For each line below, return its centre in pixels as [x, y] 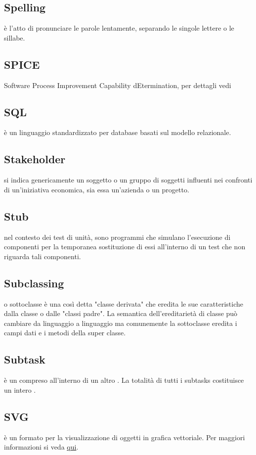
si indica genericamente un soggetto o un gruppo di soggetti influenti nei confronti [128, 180]
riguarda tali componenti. [43, 256]
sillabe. [15, 37]
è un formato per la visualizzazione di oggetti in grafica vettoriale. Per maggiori [125, 437]
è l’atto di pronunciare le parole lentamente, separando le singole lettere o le [119, 28]
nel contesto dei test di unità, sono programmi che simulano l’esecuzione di [117, 237]
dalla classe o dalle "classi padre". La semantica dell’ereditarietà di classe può [121, 313]
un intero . [20, 389]
